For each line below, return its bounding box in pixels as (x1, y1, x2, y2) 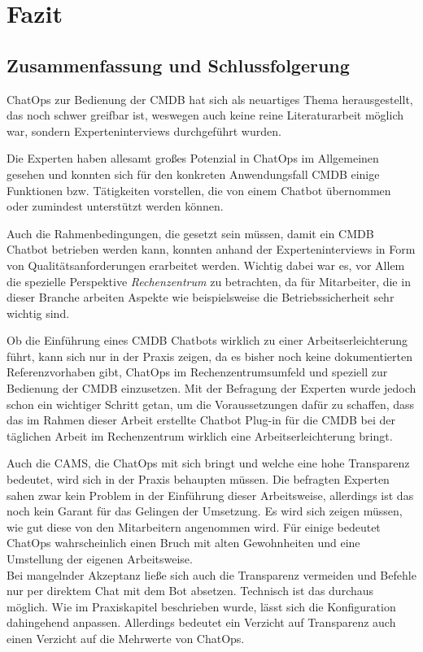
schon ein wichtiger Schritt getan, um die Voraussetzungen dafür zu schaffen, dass (7, 395, 415, 412)
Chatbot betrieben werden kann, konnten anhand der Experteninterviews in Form (7, 241, 416, 258)
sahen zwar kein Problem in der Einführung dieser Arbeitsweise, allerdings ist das (7, 486, 414, 503)
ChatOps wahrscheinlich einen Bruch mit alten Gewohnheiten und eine (7, 534, 360, 551)
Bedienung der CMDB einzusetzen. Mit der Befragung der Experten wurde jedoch (7, 380, 416, 397)
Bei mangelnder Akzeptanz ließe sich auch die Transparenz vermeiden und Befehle (7, 566, 416, 583)
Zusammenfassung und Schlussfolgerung (7, 52, 350, 77)
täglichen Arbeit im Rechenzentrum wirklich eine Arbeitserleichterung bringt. (7, 427, 393, 444)
